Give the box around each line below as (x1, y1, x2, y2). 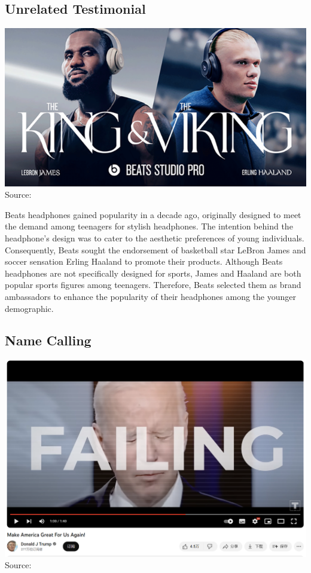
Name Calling (5, 331, 92, 350)
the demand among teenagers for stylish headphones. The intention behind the (5, 220, 293, 232)
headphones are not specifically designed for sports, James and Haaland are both (5, 266, 301, 279)
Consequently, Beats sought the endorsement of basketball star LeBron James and (5, 243, 306, 256)
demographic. (5, 302, 54, 314)
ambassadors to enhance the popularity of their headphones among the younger (5, 290, 296, 302)
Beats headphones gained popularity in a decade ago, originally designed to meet (5, 208, 301, 220)
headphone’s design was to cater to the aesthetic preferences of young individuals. (5, 231, 304, 244)
